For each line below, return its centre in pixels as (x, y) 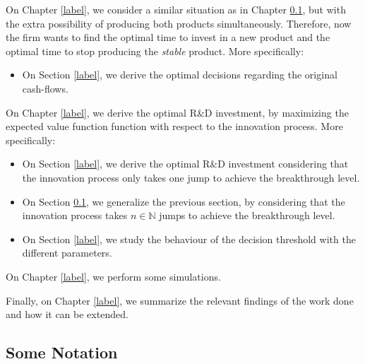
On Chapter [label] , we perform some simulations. (113, 276)
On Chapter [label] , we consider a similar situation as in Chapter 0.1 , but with (176, 9)
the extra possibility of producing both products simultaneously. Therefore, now (179, 23)
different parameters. (67, 253)
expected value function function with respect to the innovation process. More (174, 126)
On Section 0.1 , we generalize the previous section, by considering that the (184, 201)
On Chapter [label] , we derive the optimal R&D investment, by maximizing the (177, 112)
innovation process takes (75, 215)
